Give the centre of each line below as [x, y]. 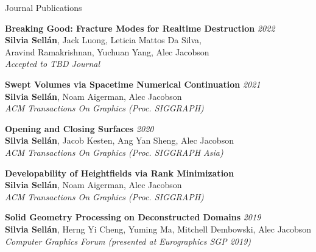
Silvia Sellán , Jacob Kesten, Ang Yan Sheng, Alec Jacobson [119, 140]
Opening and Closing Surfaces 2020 [79, 128]
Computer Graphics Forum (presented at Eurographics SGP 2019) [128, 241]
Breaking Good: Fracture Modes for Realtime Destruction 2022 [140, 28]
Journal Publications [44, 7]
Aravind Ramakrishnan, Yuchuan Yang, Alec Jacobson [107, 51]
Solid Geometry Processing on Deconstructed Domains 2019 [133, 217]
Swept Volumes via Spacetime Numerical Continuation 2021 [133, 84]
